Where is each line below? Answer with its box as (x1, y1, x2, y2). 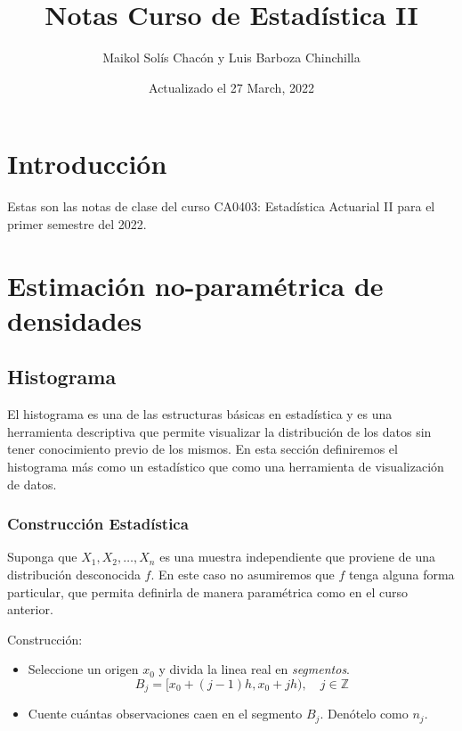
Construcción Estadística (7, 513, 189, 535)
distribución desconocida (7, 564, 141, 583)
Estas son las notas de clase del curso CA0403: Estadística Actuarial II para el (7, 197, 435, 216)
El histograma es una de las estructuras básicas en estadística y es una (7, 405, 393, 423)
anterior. (7, 600, 53, 619)
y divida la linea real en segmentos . (158, 660, 351, 678)
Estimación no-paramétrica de (7, 267, 384, 303)
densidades (7, 301, 142, 338)
